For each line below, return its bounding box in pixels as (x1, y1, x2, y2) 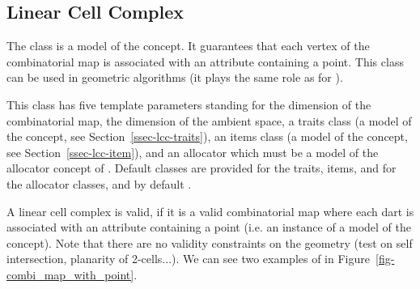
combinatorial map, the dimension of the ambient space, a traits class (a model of (6, 112, 412, 129)
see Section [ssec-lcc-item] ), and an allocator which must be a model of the (6, 143, 379, 160)
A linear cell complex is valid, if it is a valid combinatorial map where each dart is (6, 202, 414, 219)
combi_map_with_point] (6, 266, 134, 283)
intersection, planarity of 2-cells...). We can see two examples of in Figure (6, 250, 370, 267)
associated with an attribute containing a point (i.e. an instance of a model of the (6, 219, 412, 236)
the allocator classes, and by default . (6, 175, 192, 192)
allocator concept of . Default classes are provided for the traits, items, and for (6, 159, 397, 176)
